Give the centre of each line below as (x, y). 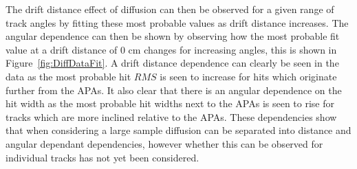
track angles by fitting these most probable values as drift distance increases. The (177, 22)
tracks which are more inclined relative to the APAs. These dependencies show (171, 116)
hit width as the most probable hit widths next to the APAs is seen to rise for (170, 103)
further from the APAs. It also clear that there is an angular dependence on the (174, 90)
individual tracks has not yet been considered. (102, 157)
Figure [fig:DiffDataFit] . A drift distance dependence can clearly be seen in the (172, 63)
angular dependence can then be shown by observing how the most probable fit (173, 36)
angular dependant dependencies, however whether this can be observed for (164, 143)
